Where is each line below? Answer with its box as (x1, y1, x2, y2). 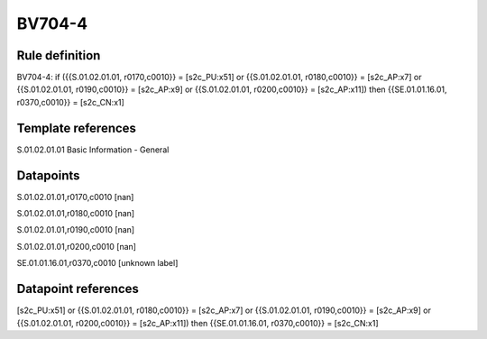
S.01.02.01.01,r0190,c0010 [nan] (16, 224, 135, 235)
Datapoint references (16, 281, 140, 297)
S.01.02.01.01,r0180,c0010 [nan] (16, 208, 135, 219)
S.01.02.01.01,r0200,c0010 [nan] (16, 241, 137, 252)
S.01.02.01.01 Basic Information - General (16, 144, 170, 155)
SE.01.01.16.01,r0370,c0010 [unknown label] (16, 258, 179, 269)
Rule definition (16, 48, 101, 63)
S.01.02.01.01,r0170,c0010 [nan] (16, 191, 134, 202)
